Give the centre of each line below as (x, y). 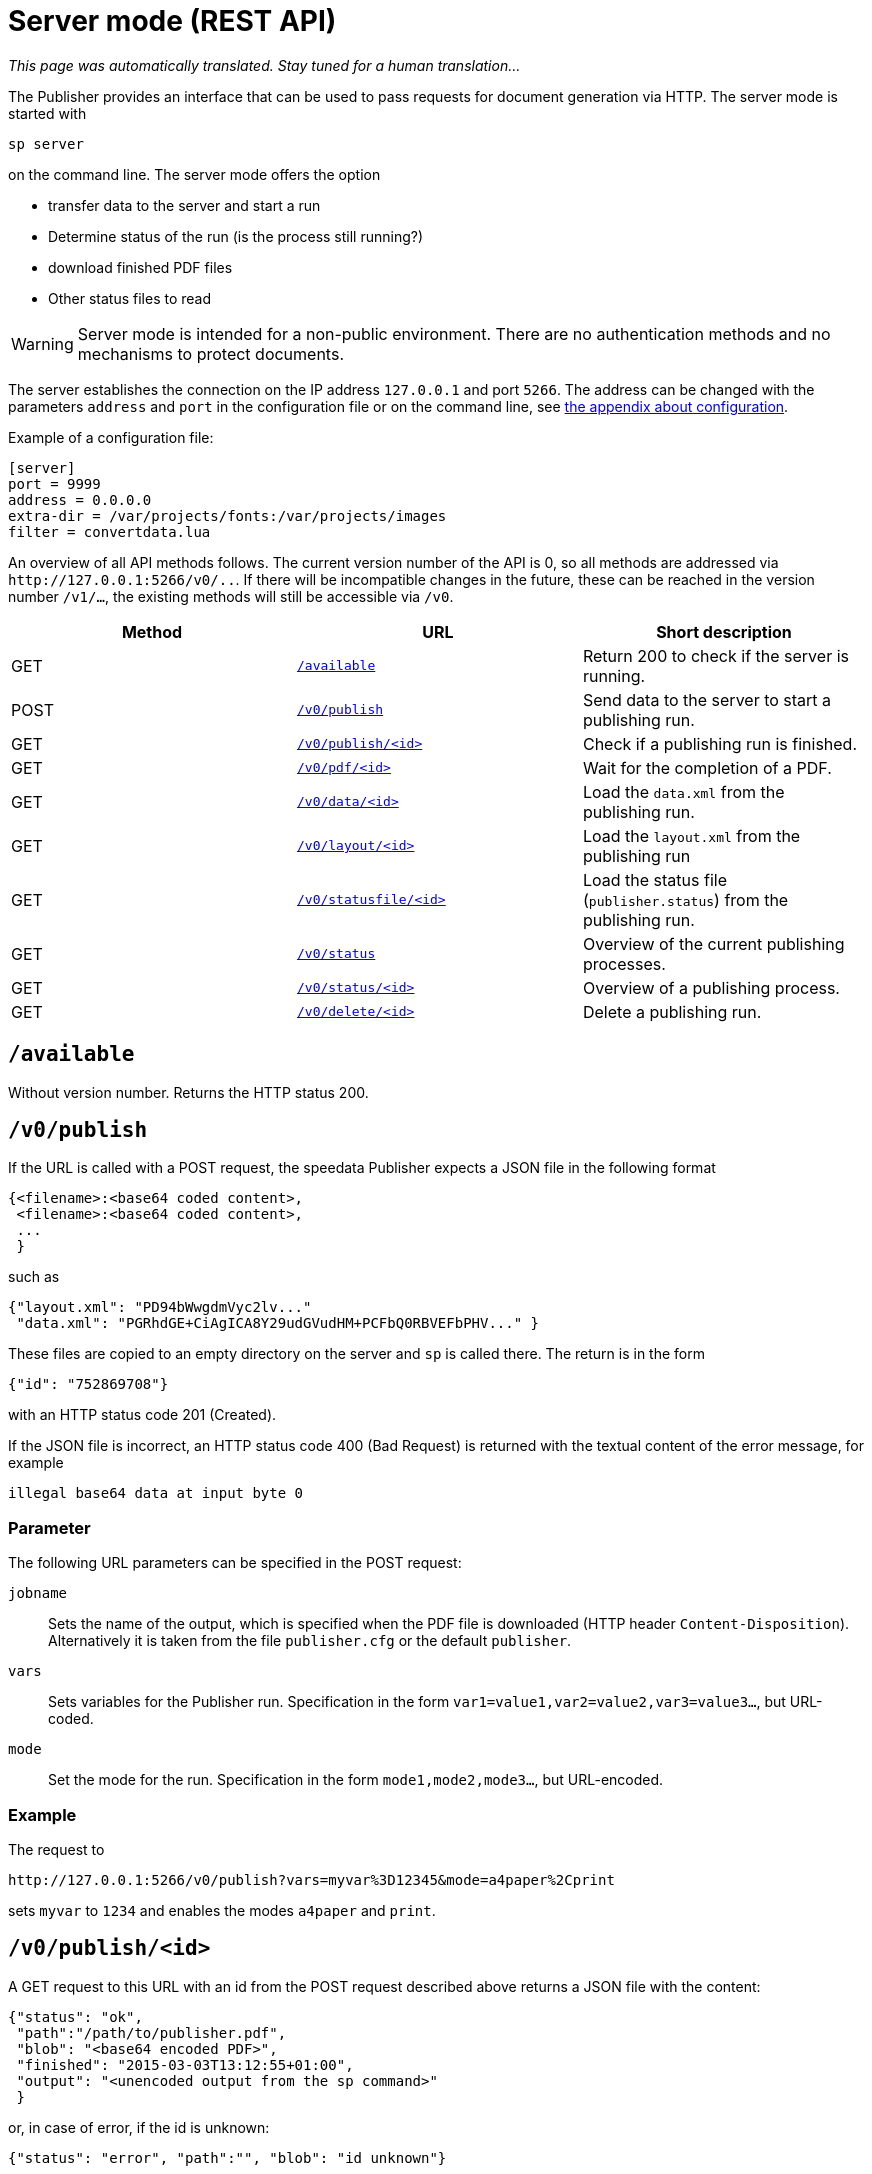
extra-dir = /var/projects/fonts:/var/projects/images (227, 515)
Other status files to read (130, 298)
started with (47, 113)
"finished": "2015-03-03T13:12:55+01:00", (185, 2064)
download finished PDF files (140, 267)
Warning (42, 343)
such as (34, 1277)
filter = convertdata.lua (109, 531)
